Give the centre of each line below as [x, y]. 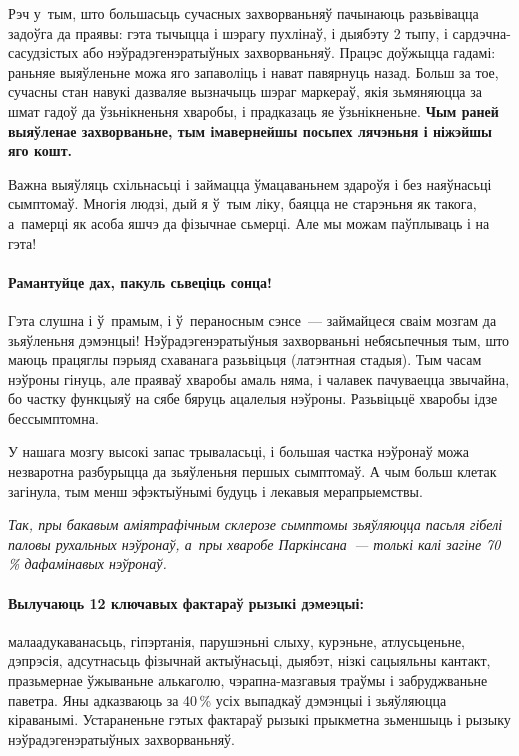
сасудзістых [43, 52]
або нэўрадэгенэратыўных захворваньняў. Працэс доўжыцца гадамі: [289, 52]
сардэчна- [481, 32]
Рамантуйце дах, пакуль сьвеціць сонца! [140, 281]
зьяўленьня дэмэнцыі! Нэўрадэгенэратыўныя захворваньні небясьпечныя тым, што [259, 339]
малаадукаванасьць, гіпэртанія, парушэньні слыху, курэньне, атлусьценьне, [236, 640]
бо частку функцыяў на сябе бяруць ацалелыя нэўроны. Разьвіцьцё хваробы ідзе [253, 398]
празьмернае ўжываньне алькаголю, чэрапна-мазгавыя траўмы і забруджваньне [248, 680]
